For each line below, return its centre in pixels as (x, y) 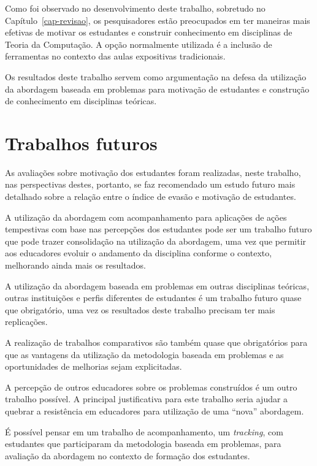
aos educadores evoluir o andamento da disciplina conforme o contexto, (139, 253)
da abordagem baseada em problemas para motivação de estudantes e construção (157, 89)
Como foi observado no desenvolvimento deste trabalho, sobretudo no (135, 8)
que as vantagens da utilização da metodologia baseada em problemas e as (144, 354)
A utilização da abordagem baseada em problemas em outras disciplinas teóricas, (157, 285)
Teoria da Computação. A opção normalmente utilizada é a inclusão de (139, 44)
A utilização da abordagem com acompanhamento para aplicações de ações (146, 217)
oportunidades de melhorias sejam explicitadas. (94, 366)
